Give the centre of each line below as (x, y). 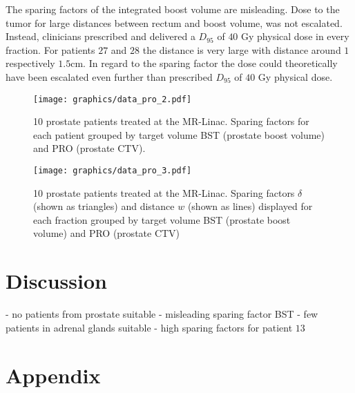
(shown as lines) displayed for (250, 206)
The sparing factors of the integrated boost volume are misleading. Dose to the (173, 9)
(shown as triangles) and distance (104, 206)
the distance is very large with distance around (242, 49)
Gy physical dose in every (295, 36)
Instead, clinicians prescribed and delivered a (100, 36)
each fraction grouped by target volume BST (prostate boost (162, 219)
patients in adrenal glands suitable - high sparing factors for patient (149, 327)
